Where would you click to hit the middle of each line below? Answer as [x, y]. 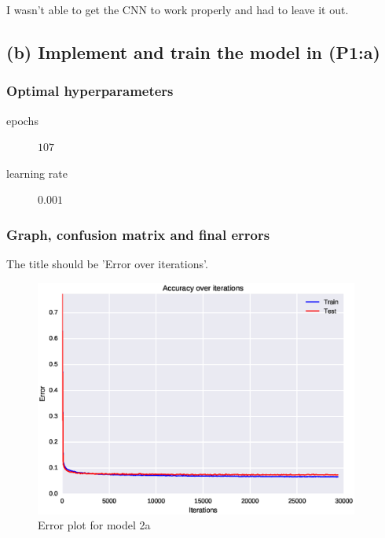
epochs [22, 120]
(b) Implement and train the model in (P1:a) [193, 52]
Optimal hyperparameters [90, 91]
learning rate [37, 173]
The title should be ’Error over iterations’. [107, 264]
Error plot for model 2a [94, 525]
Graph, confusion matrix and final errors [138, 234]
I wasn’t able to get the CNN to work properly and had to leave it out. [178, 9]
